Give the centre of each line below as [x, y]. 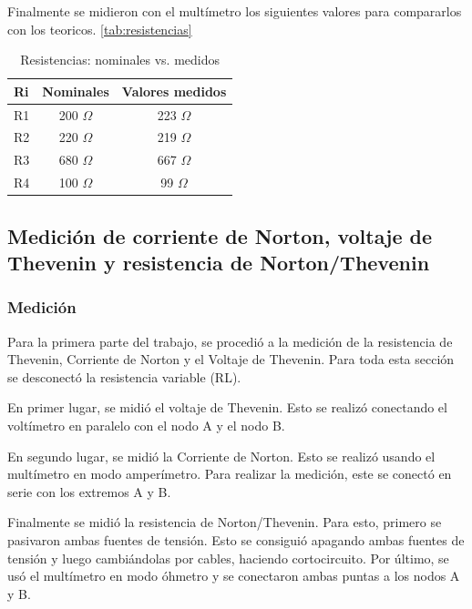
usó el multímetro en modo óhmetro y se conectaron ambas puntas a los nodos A [234, 576]
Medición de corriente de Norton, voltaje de [220, 235]
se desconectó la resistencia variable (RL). [124, 376]
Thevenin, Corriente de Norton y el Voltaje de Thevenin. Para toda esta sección [231, 359]
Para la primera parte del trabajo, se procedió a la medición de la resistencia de [230, 341]
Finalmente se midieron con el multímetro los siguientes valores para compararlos [235, 11]
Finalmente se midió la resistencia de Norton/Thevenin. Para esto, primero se [225, 522]
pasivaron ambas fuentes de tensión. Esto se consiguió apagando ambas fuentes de [236, 539]
